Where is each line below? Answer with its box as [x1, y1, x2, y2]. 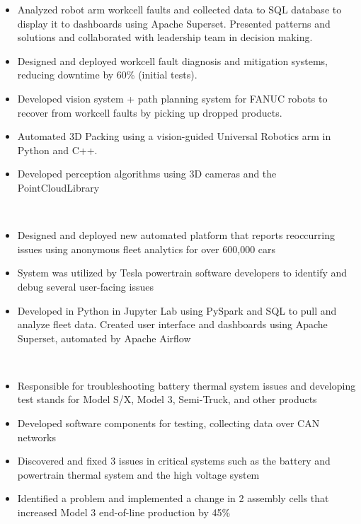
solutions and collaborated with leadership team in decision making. [17, 30, 313, 45]
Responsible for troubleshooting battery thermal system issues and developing [17, 378, 356, 392]
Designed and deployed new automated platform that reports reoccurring [17, 228, 336, 243]
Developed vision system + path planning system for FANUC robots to [17, 91, 328, 105]
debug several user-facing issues [17, 279, 154, 293]
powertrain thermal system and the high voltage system [17, 467, 260, 482]
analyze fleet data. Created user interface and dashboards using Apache [17, 317, 328, 332]
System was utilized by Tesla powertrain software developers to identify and [17, 265, 348, 280]
